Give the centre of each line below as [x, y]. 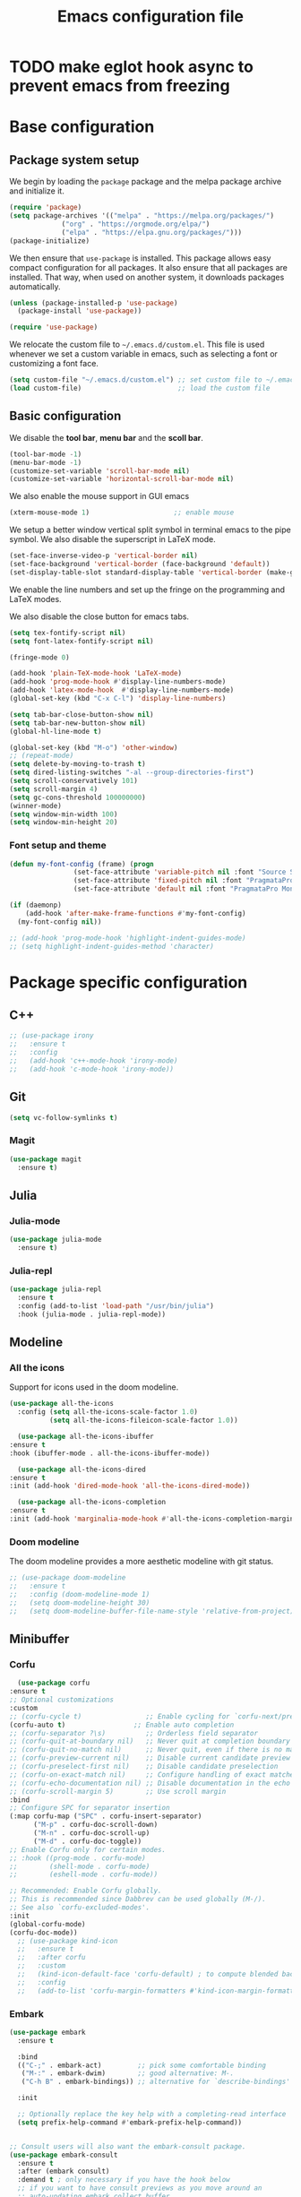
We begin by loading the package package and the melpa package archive [146, 182]
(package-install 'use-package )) [80, 311]
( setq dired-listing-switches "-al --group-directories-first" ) [132, 772]
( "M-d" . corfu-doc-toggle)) [87, 1841]
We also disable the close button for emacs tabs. [99, 616]
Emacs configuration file [150, 17]
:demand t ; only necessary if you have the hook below [124, 2180]
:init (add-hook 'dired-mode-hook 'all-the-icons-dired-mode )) [130, 1486]
